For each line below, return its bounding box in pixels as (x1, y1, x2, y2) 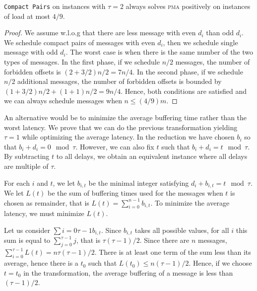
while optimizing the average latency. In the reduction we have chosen (22, 132, 235, 142)
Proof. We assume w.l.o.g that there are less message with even (4, 27, 196, 38)
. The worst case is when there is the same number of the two (65, 47, 254, 57)
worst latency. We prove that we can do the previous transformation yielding (4, 122, 238, 132)
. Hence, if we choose (189, 258, 252, 268)
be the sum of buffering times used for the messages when (48, 188, 223, 198)
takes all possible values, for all (134, 225, 229, 235)
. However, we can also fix (75, 141, 154, 151)
